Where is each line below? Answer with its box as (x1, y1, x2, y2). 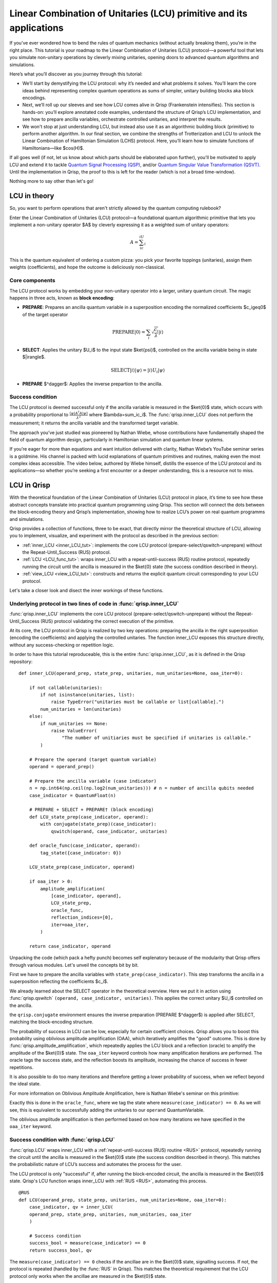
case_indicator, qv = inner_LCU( (29, 1204, 114, 1210)
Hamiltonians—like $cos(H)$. (22, 145, 85, 151)
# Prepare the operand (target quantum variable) (29, 756, 156, 762)
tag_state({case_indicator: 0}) (40, 850, 122, 856)
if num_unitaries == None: (40, 721, 108, 726)
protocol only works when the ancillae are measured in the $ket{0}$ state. (9, 1273, 167, 1279)
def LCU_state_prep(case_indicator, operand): (29, 814, 149, 820)
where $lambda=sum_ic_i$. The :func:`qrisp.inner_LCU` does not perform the (89, 412, 253, 418)
